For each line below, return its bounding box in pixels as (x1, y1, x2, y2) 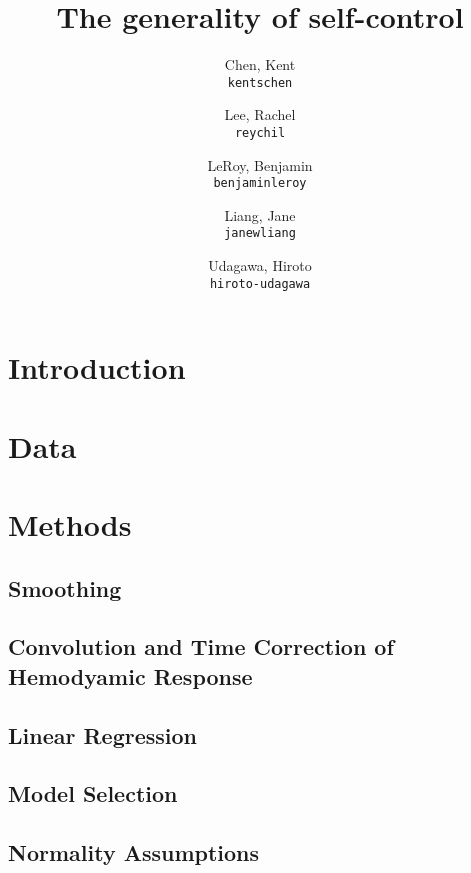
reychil (234, 125, 286, 140)
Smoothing (8, 572, 122, 603)
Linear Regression (8, 719, 197, 750)
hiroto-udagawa (209, 276, 311, 291)
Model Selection (8, 778, 178, 809)
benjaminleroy (213, 176, 307, 191)
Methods (8, 504, 132, 545)
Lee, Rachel (224, 104, 296, 125)
